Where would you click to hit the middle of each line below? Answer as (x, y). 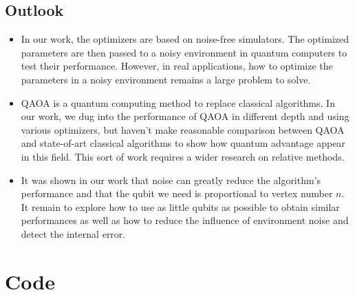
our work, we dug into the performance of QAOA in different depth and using (185, 116)
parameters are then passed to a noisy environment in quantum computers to (184, 52)
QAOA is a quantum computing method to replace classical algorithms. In (178, 102)
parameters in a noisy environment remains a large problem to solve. (166, 79)
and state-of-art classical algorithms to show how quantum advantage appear (183, 143)
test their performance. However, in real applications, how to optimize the (177, 66)
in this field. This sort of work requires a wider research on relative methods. (183, 156)
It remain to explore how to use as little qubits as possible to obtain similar (180, 206)
